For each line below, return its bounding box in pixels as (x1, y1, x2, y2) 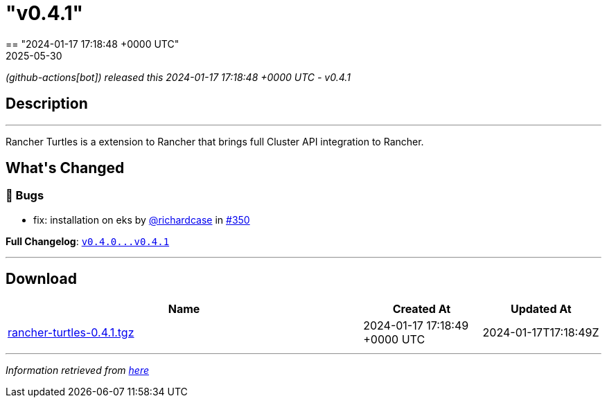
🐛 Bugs (6, 188, 44, 203)
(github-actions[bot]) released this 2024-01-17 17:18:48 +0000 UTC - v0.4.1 (6, 71, 351, 83)
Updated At (510, 301, 572, 316)
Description (6, 95, 88, 113)
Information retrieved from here (6, 364, 150, 376)
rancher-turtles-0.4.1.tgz (8, 325, 134, 339)
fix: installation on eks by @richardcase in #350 (33, 213, 250, 226)
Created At (392, 301, 451, 316)
